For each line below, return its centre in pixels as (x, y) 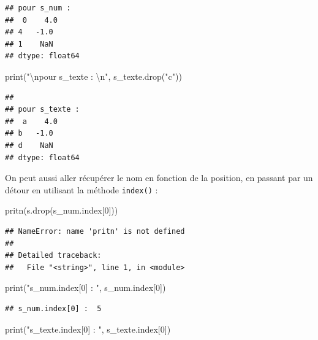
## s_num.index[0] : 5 (53, 308)
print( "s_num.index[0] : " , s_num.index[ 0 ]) (85, 288)
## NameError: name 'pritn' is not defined (95, 231)
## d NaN (29, 145)
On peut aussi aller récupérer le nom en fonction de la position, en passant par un (159, 178)
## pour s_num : (38, 8)
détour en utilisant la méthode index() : (81, 189)
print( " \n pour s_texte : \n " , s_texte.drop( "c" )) (93, 76)
